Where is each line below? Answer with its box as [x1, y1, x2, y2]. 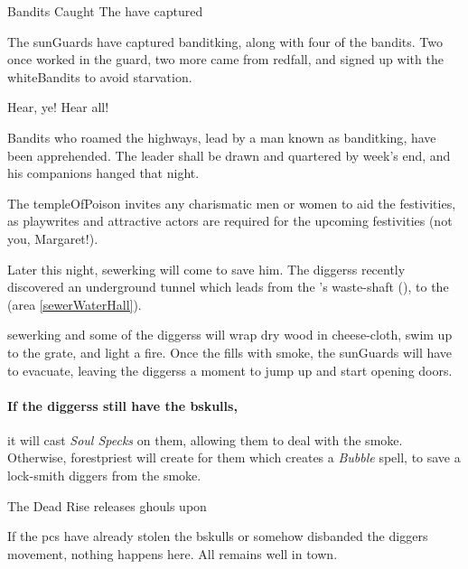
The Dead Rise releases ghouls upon [7, 496, 207, 515]
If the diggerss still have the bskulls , [7, 396, 238, 415]
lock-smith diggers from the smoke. [7, 466, 201, 485]
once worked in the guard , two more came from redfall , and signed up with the [7, 50, 444, 69]
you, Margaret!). [7, 229, 98, 247]
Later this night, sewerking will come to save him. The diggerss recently [7, 259, 406, 278]
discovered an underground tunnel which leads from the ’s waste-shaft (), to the [7, 277, 449, 296]
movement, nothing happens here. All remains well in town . [7, 544, 338, 563]
